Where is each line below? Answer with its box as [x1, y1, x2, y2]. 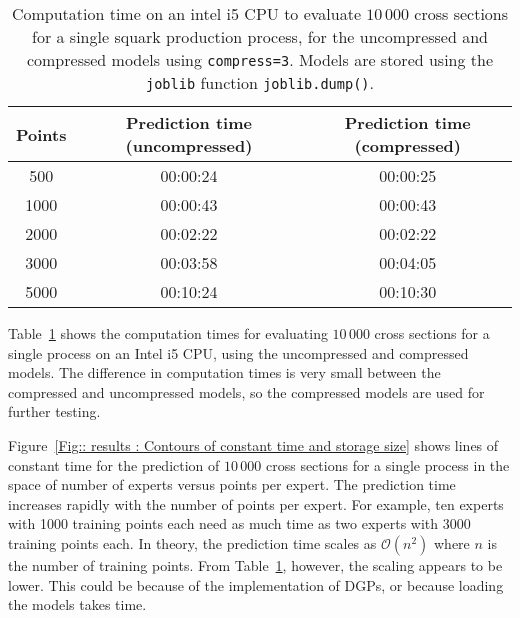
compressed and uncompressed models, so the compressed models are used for [8, 381, 485, 402]
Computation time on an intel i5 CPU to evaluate [11, 2, 362, 25]
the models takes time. [8, 594, 147, 615]
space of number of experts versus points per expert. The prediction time [8, 474, 456, 495]
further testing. [8, 401, 101, 422]
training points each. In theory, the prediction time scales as [8, 532, 377, 553]
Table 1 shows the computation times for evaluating [8, 323, 328, 343]
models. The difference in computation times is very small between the [8, 362, 441, 383]
